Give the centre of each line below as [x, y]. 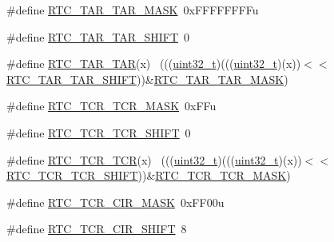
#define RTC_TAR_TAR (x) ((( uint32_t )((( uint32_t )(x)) [154, 63]
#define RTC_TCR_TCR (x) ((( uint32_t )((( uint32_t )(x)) [154, 159]
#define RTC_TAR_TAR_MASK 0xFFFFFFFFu [133, 10]
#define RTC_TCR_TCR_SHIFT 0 [99, 132]
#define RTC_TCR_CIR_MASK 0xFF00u [115, 202]
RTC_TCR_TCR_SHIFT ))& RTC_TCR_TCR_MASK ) [149, 175]
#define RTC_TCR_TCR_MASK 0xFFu [111, 106]
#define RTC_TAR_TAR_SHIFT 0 [98, 36]
